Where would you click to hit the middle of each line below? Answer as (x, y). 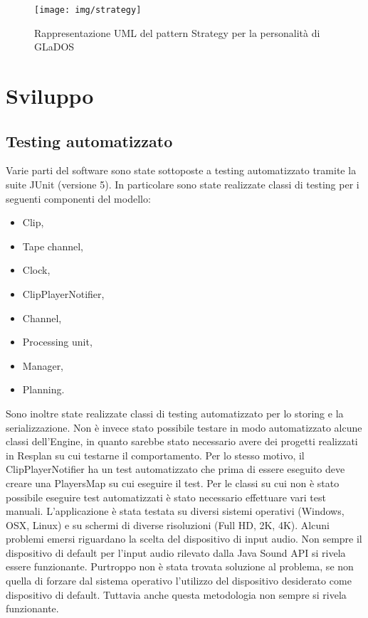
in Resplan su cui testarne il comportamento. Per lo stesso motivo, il (155, 455)
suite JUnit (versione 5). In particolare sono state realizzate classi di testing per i (183, 185)
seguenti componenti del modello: (78, 198)
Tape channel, (53, 246)
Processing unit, (57, 342)
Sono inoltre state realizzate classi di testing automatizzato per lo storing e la (175, 413)
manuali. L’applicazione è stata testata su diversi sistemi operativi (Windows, (175, 511)
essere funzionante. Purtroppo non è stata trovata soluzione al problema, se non (180, 566)
